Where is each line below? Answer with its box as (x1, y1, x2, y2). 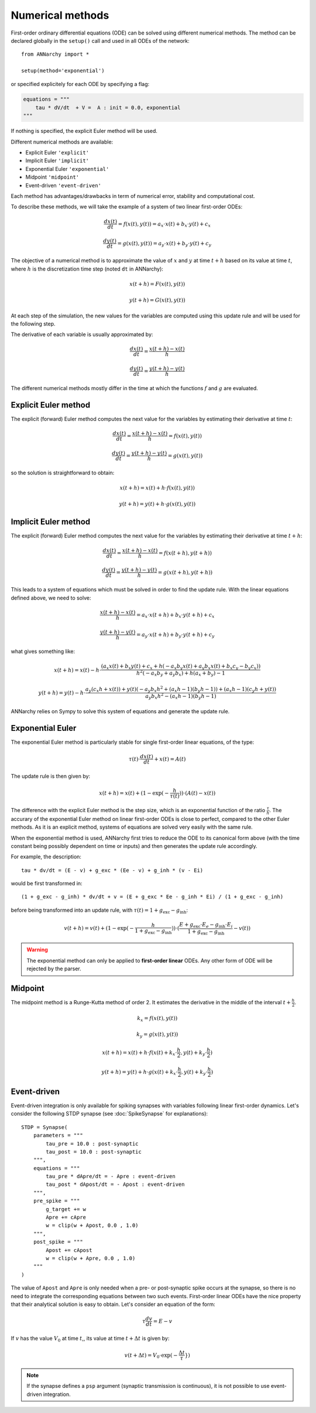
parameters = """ (33, 1132, 83, 1139)
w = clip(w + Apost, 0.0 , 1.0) (46, 1222, 139, 1229)
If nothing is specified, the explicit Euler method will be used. (11, 128, 158, 135)
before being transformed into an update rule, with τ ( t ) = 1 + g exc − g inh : (11, 906, 188, 915)
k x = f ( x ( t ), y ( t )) (137, 1015, 178, 1023)
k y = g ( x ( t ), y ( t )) (136, 1031, 178, 1039)
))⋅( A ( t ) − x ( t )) (179, 789, 216, 796)
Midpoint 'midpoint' (25, 173, 80, 181)
